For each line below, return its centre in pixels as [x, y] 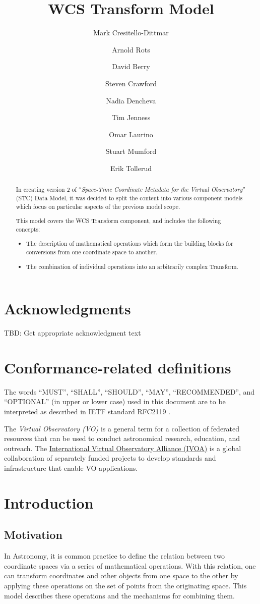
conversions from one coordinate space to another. [92, 252]
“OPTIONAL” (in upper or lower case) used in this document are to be [115, 401]
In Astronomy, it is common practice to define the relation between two [115, 556]
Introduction [49, 502]
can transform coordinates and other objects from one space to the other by [121, 575]
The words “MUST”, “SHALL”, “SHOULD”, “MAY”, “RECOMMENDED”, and [129, 391]
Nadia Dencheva [131, 100]
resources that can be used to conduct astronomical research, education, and [122, 438]
